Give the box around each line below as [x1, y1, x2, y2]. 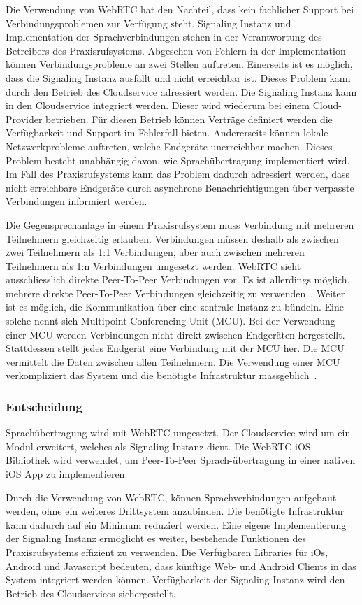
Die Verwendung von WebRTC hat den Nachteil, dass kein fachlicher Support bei [6, 2, 354, 16]
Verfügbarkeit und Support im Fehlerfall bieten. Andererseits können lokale [6, 125, 328, 140]
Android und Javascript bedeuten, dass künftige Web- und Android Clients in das [6, 558, 356, 573]
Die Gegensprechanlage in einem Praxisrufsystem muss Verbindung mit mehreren [6, 217, 354, 232]
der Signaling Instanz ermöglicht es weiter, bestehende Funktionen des [6, 531, 306, 546]
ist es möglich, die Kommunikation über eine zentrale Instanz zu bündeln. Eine [6, 299, 344, 314]
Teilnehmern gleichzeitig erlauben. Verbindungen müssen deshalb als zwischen [6, 231, 339, 245]
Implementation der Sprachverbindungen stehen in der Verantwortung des [6, 29, 322, 44]
